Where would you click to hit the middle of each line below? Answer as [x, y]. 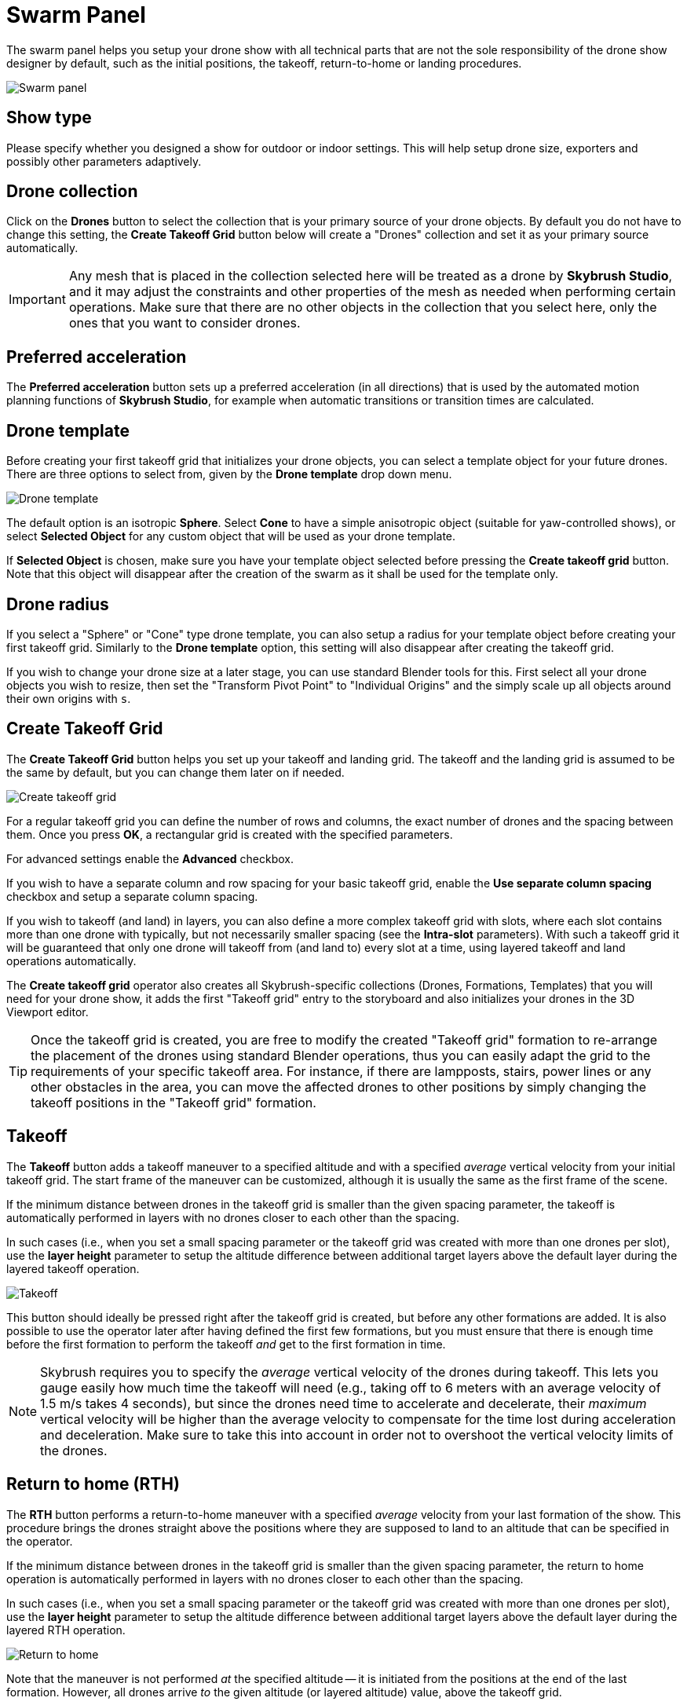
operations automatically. [71, 960]
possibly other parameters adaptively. [104, 161]
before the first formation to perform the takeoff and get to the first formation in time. [226, 1344]
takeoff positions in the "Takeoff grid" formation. [174, 1102]
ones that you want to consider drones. [185, 323]
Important [37, 300]
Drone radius [58, 604]
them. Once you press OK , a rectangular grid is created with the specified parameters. [230, 834]
